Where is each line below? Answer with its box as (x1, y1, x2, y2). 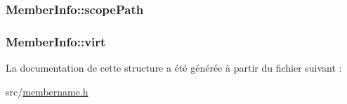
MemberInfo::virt (6, 32, 106, 50)
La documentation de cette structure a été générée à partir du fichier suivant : (6, 60, 342, 75)
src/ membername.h (6, 84, 89, 98)
